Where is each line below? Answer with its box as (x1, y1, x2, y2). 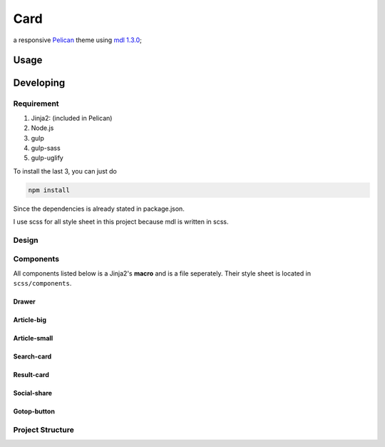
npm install (28, 186, 71, 194)
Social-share (13, 389, 53, 398)
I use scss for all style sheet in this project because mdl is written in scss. (13, 218, 229, 226)
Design (13, 235, 38, 245)
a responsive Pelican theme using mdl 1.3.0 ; (13, 36, 142, 44)
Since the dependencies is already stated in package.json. (13, 204, 185, 213)
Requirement (13, 99, 60, 109)
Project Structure (13, 425, 74, 435)
